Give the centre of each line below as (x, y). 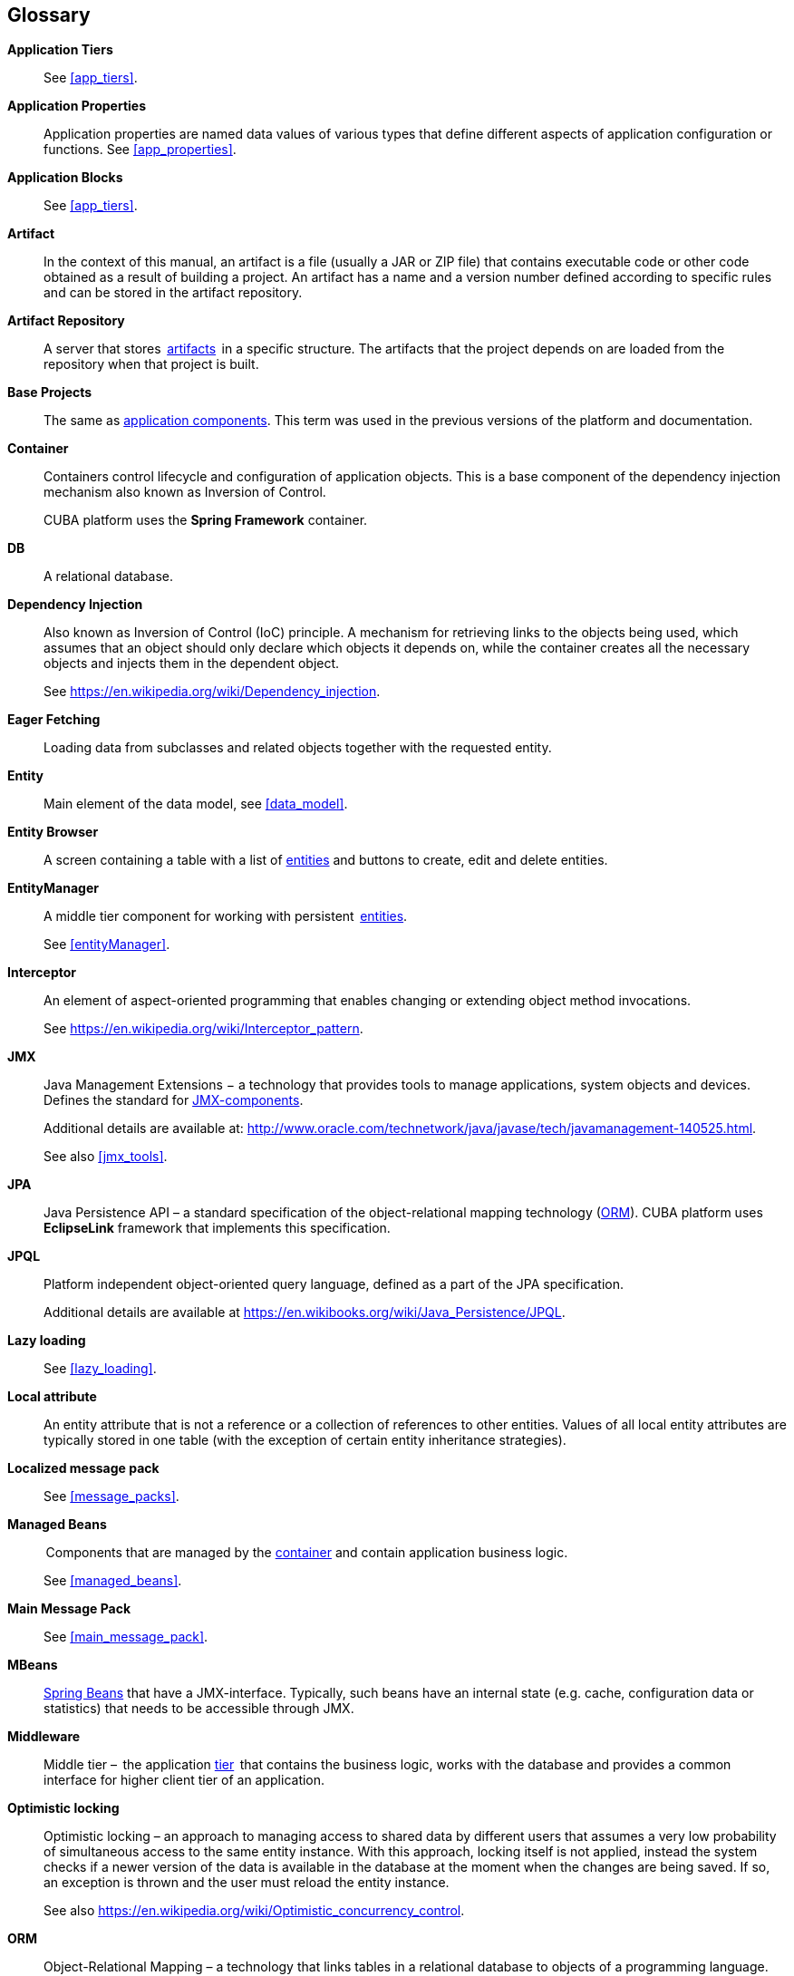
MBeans (33, 1665)
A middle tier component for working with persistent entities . (226, 916)
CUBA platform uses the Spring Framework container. (206, 520)
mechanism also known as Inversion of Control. (185, 492)
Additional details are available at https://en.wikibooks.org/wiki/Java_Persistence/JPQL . (305, 1312)
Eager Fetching (54, 720)
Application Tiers (60, 50)
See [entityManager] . (107, 944)
